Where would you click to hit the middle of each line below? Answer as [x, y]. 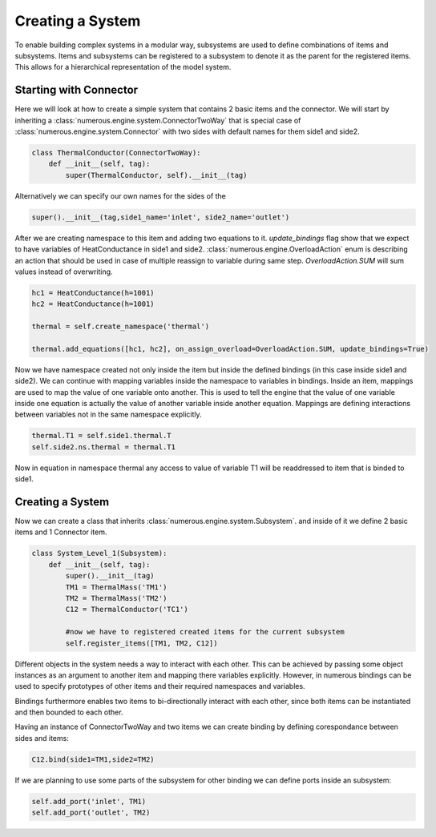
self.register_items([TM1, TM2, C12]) [141, 643]
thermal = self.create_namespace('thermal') [121, 327]
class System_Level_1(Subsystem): [99, 553]
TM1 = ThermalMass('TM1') [116, 587]
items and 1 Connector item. [61, 532]
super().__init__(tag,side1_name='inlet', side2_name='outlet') [161, 217]
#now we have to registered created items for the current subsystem [205, 632]
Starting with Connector [77, 90]
